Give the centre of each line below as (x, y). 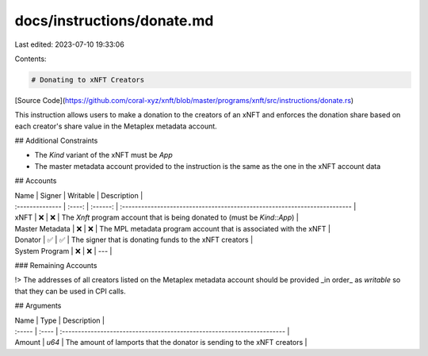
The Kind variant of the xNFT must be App (104, 155)
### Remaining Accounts (56, 265)
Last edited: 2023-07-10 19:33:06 (69, 44)
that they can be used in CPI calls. (70, 291)
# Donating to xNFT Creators (88, 80)
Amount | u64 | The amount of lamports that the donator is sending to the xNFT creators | (161, 343)
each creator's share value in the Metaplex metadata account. (116, 126)
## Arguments (38, 306)
